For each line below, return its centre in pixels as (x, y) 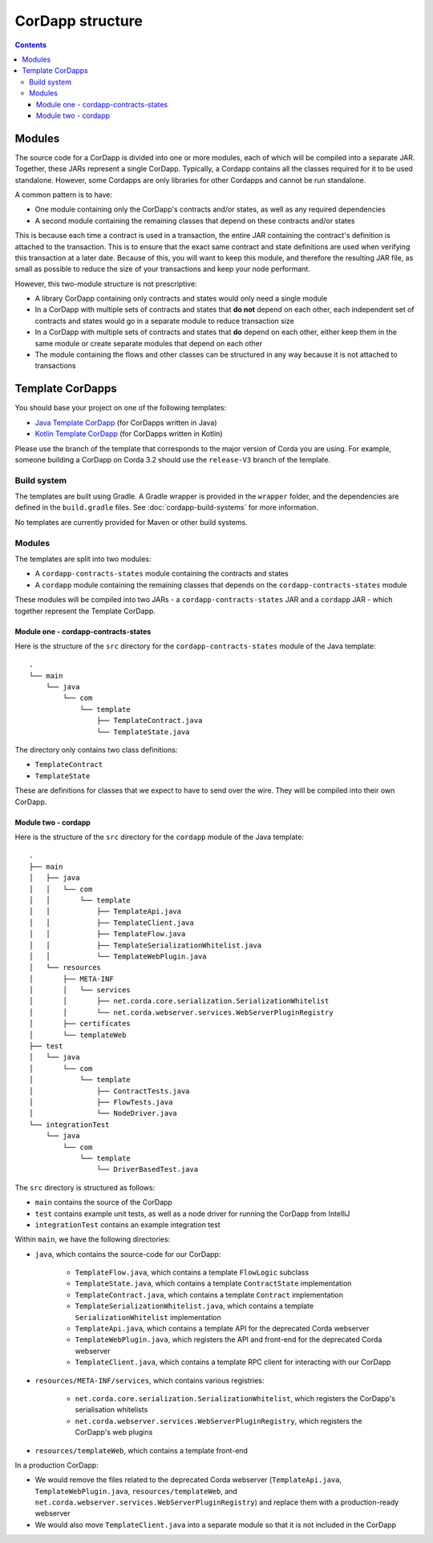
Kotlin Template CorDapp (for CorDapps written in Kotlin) (129, 434)
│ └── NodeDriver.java (103, 1113)
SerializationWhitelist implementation (148, 1317)
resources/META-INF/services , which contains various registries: (150, 1380)
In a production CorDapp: (57, 1465)
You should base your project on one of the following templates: (121, 408)
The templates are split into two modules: (83, 559)
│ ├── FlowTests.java (101, 1102)
